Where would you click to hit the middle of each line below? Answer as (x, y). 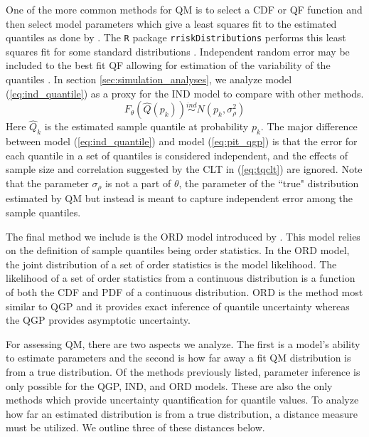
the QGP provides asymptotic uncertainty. (98, 320)
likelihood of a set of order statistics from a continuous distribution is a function (181, 278)
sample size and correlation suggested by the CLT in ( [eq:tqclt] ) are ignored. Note (184, 169)
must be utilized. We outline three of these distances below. (135, 427)
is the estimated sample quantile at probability (146, 126)
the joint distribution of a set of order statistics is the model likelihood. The (171, 264)
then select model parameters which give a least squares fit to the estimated (171, 23)
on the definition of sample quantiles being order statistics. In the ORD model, (178, 250)
